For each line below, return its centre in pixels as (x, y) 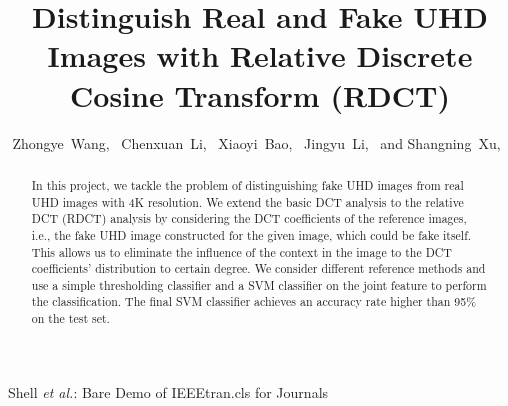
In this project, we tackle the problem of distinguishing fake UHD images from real (247, 184)
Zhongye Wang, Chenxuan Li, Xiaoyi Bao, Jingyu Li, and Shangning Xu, (256, 142)
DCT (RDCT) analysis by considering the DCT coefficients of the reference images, (249, 218)
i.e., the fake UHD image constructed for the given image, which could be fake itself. (251, 234)
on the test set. (70, 318)
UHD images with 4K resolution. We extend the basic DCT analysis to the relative (247, 201)
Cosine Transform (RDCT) (260, 94)
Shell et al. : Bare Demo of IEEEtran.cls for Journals (168, 391)
